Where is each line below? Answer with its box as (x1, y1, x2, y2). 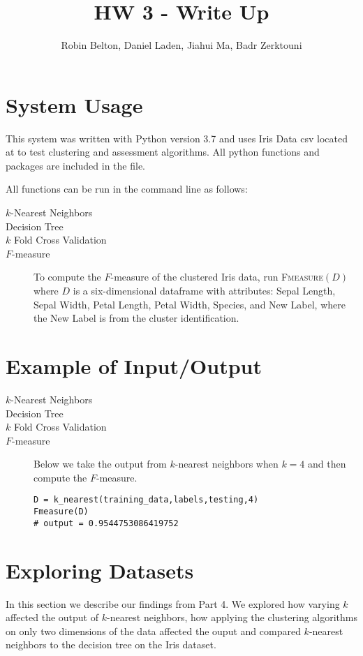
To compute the (34, 269, 101, 284)
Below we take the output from (34, 456, 167, 471)
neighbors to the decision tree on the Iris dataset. (6, 637, 216, 652)
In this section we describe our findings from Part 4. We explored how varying (6, 596, 340, 611)
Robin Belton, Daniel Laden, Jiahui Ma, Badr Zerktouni (61, 38, 302, 52)
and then (308, 456, 346, 471)
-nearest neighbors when (175, 456, 279, 471)
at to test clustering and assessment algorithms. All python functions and (6, 144, 320, 159)
